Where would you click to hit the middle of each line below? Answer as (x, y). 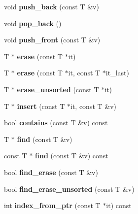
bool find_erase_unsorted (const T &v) (69, 189)
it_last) (117, 73)
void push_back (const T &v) (52, 6)
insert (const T (41, 106)
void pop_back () (33, 23)
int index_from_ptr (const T (52, 205)
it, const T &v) (94, 106)
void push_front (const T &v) (52, 40)
